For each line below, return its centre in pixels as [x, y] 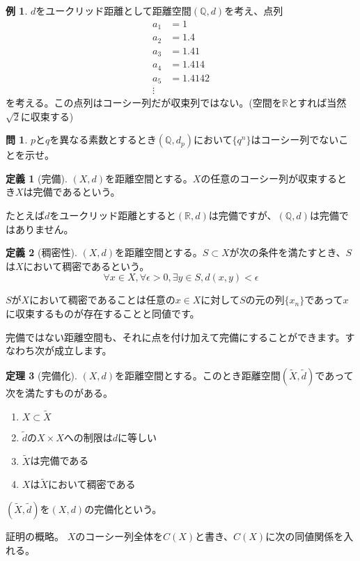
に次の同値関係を [305, 536]
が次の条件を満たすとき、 [288, 252]
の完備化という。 [123, 509]
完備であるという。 [77, 192]
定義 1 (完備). [37, 178]
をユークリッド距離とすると [113, 215]
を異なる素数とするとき [103, 140]
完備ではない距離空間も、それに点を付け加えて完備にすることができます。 [175, 337]
